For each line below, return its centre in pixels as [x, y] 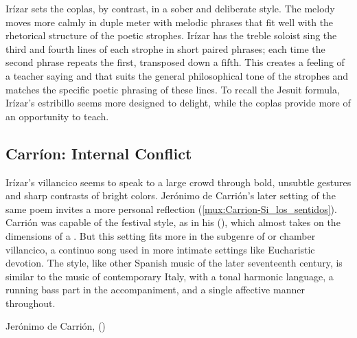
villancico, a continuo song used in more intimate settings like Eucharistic [160, 249]
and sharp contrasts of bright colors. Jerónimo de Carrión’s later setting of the [171, 195]
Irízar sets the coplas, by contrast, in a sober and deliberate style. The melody [170, 8]
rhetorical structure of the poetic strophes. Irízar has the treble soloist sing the [171, 35]
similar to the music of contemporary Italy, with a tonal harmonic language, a [170, 276]
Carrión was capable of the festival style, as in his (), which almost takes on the [173, 222]
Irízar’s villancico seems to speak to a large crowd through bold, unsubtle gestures [178, 182]
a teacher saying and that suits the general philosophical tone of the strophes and [177, 75]
